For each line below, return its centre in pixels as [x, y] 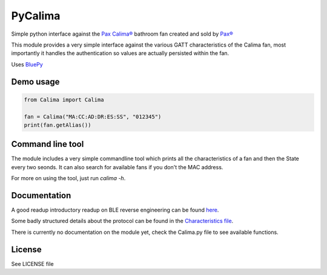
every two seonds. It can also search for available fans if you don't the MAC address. [117, 167]
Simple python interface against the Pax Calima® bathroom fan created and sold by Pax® [122, 34]
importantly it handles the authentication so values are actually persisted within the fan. [120, 53]
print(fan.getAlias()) [58, 125]
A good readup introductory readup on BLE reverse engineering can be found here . [115, 210]
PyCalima [36, 16]
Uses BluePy [27, 64]
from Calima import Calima [64, 99]
